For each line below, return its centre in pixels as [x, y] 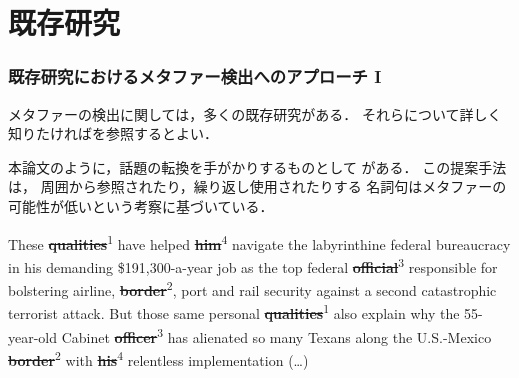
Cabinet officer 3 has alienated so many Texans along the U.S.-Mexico [276, 335]
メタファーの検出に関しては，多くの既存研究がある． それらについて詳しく [255, 113]
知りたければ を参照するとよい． [113, 133]
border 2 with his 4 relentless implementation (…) [158, 358]
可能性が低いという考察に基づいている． [141, 205]
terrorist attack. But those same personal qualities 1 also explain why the [234, 311]
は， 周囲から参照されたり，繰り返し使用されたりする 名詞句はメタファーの [257, 186]
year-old [33, 336]
